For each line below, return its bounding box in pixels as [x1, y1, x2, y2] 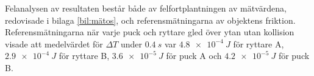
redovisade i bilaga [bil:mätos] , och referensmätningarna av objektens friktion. [5, 13, 296, 26]
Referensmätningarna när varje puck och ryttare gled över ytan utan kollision [5, 26, 294, 38]
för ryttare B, [59, 49, 110, 62]
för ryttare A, [233, 37, 284, 50]
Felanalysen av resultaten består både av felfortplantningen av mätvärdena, [5, 2, 287, 14]
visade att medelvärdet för [5, 37, 103, 50]
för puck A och [166, 49, 222, 62]
